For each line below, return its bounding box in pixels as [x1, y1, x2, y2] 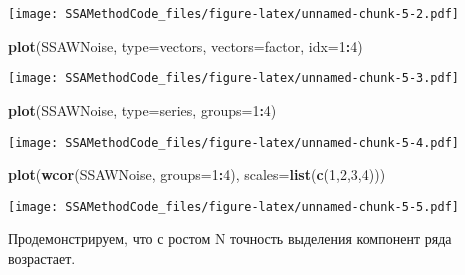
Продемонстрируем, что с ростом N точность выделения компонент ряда [8, 228, 452, 249]
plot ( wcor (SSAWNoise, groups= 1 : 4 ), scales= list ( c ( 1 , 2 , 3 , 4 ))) [8, 164, 386, 185]
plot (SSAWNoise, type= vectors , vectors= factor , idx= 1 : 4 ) [8, 35, 363, 56]
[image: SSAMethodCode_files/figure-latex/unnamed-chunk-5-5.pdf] [8, 199, 460, 214]
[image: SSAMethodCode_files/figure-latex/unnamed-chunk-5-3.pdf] [8, 71, 460, 86]
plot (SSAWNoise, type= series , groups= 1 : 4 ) [8, 99, 277, 120]
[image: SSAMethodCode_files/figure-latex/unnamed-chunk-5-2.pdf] [8, 7, 460, 21]
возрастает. [8, 248, 76, 268]
